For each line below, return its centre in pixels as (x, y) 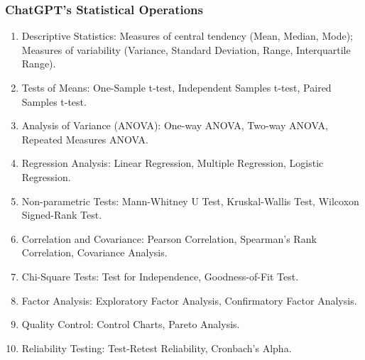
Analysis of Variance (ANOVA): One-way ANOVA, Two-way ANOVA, (175, 125)
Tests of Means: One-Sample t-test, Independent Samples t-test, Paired (176, 87)
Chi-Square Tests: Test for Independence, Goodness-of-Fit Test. (160, 276)
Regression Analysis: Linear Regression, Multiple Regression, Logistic (173, 163)
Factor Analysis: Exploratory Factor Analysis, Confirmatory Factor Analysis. (189, 300)
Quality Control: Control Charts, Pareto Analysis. (131, 324)
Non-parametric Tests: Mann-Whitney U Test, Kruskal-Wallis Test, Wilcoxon (190, 201)
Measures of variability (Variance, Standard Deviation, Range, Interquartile (186, 49)
